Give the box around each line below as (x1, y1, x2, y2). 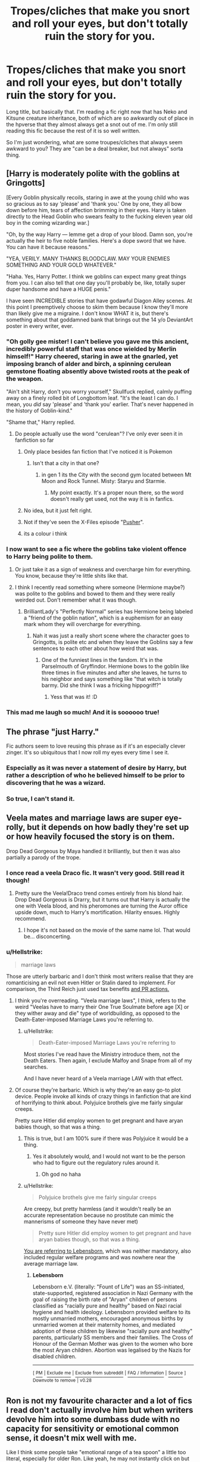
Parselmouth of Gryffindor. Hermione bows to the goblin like (41, 663, 189, 670)
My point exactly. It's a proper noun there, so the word (50, 489, 184, 496)
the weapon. (6, 374, 43, 383)
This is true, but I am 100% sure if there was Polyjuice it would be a (23, 1135, 189, 1142)
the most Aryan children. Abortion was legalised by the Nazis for (32, 1346, 191, 1354)
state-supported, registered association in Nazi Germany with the (32, 1290, 193, 1297)
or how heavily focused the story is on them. (6, 832, 175, 842)
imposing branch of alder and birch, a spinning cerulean (6, 360, 171, 368)
